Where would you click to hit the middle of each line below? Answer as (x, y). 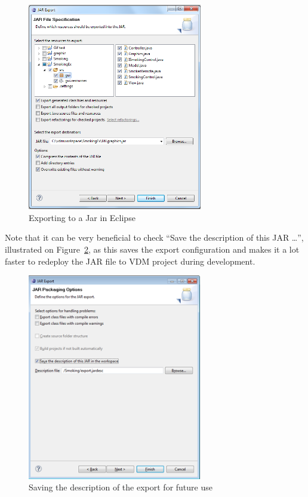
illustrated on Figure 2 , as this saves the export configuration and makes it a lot (152, 249)
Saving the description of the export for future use (121, 487)
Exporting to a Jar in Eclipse (82, 217)
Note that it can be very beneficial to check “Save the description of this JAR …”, (154, 237)
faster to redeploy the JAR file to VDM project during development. (130, 261)
